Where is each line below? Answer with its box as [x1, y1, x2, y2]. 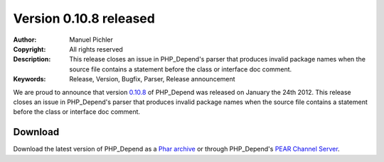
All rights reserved [69, 45, 124, 53]
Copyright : [13, 45, 46, 53]
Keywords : [13, 75, 46, 83]
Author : [13, 35, 37, 44]
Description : [13, 55, 51, 64]
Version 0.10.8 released [13, 11, 156, 26]
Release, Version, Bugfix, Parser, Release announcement [69, 75, 235, 83]
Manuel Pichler [69, 35, 113, 44]
